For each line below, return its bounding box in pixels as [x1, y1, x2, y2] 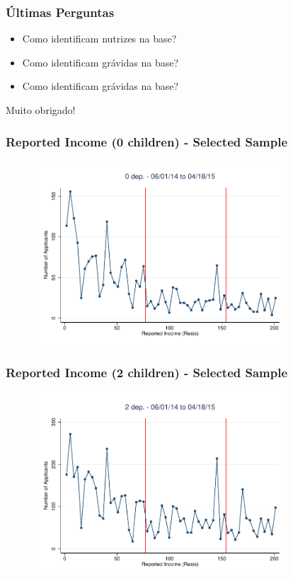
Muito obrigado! [6, 103, 76, 117]
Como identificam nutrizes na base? [22, 31, 177, 46]
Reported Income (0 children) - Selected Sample [6, 132, 288, 150]
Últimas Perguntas [6, 3, 115, 21]
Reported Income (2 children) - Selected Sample [6, 363, 288, 381]
